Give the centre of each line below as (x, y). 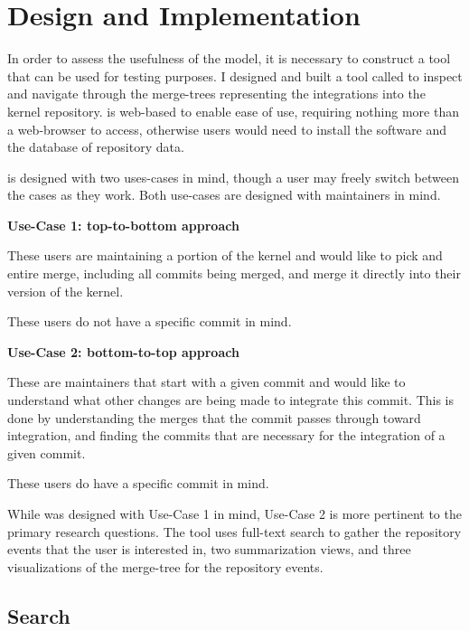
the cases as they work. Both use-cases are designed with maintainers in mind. (224, 195)
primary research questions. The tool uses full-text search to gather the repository (234, 531)
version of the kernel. (66, 291)
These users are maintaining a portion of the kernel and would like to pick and (225, 255)
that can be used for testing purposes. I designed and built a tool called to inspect (235, 75)
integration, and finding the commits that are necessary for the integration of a (226, 435)
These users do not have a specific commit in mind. (150, 321)
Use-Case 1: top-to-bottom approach (123, 225)
